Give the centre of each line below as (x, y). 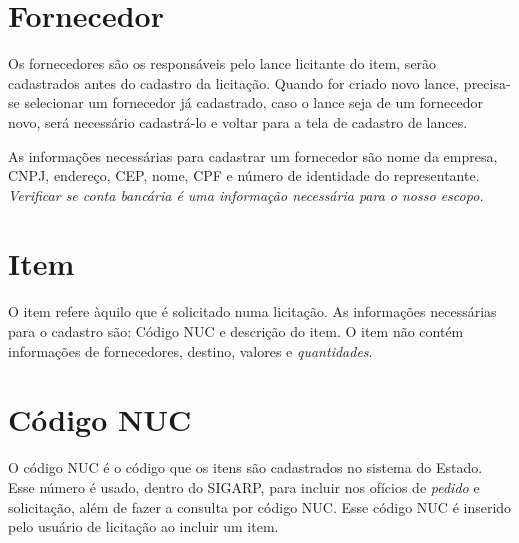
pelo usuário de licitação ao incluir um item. (143, 526)
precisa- (487, 82)
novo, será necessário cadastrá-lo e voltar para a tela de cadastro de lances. (238, 121)
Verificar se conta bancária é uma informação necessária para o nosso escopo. (246, 194)
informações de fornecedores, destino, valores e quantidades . (190, 350)
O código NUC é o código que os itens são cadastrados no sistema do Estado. (245, 467)
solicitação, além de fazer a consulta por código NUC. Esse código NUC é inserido (260, 506)
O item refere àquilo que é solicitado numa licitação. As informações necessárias (252, 311)
